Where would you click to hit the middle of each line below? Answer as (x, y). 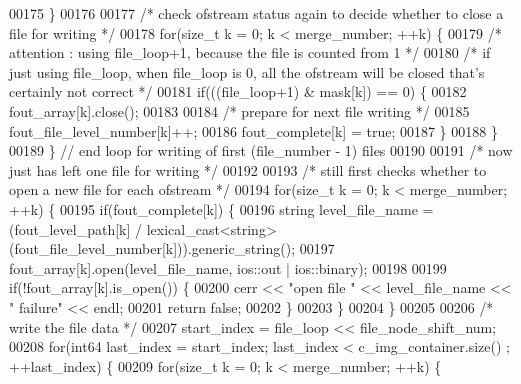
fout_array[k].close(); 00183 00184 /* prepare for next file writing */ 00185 (239, 110)
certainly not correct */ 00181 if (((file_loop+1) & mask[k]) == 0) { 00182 (238, 91)
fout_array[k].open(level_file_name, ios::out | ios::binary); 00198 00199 (228, 267)
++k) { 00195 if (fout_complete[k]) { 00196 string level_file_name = (221, 208)
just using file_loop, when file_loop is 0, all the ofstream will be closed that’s (247, 71)
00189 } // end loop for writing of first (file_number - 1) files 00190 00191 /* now (261, 150)
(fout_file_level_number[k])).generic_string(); (152, 248)
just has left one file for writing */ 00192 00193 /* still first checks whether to (248, 169)
